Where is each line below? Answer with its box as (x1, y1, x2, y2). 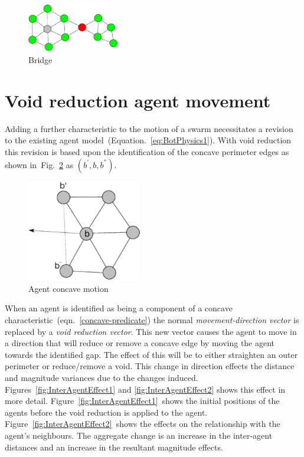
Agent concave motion (28, 282, 109, 294)
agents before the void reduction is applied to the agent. (5, 406, 208, 418)
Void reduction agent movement (5, 88, 271, 112)
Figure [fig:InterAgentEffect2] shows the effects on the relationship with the (5, 417, 280, 430)
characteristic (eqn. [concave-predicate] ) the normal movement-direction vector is (5, 314, 299, 326)
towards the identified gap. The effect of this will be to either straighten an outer (5, 348, 298, 360)
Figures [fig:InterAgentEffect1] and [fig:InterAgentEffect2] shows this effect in (5, 383, 286, 395)
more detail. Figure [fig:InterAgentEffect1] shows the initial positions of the (5, 394, 280, 407)
